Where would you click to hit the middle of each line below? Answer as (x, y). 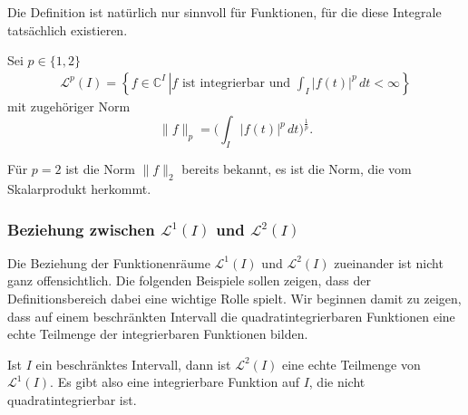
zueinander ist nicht (389, 262)
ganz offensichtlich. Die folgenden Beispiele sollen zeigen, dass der (189, 280)
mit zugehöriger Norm (69, 106)
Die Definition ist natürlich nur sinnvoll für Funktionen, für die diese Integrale (224, 12)
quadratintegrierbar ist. (72, 399)
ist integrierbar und (236, 83)
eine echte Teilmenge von (351, 364)
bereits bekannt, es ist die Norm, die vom (297, 169)
